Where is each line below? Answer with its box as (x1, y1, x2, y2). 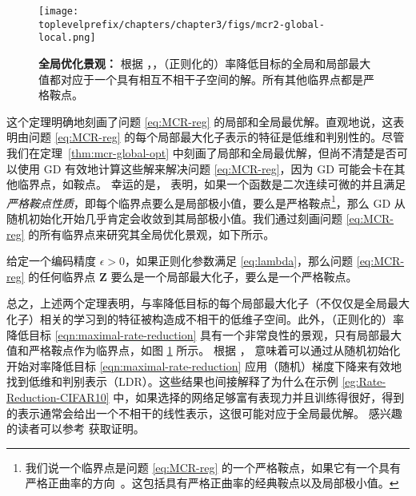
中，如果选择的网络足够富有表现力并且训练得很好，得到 (113, 388, 405, 405)
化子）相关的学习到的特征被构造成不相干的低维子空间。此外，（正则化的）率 (6, 310, 404, 327)
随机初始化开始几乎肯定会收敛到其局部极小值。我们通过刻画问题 (6, 209, 342, 226)
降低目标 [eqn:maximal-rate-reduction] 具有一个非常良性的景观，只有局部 (6, 326, 379, 343)
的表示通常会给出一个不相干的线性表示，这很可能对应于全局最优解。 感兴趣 (6, 404, 402, 421)
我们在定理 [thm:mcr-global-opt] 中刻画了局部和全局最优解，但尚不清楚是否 (6, 144, 397, 161)
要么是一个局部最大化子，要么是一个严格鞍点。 (110, 268, 358, 284)
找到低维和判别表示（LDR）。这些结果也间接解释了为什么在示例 (6, 373, 338, 390)
